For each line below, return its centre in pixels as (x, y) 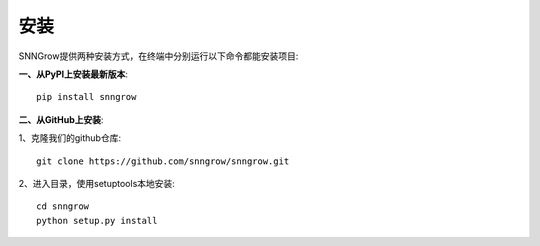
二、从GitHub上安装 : (61, 119)
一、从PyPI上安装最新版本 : (73, 74)
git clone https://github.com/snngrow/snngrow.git (163, 161)
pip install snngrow (86, 97)
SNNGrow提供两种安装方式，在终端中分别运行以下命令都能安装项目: (158, 56)
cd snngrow (63, 206)
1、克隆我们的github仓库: (70, 138)
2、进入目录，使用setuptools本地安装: (96, 183)
